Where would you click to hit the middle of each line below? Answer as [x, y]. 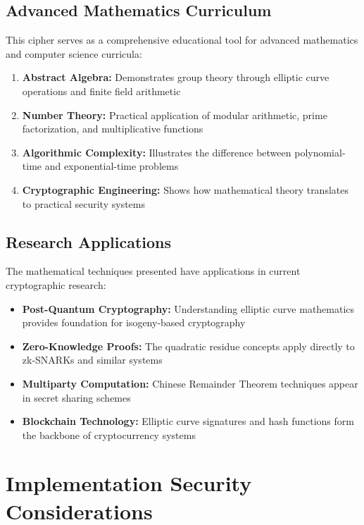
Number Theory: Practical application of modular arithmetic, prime [175, 115]
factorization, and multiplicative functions [113, 129]
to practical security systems [83, 203]
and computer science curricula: [74, 53]
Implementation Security [129, 483]
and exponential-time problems [112, 166]
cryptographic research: [56, 284]
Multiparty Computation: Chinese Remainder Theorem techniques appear [190, 383]
